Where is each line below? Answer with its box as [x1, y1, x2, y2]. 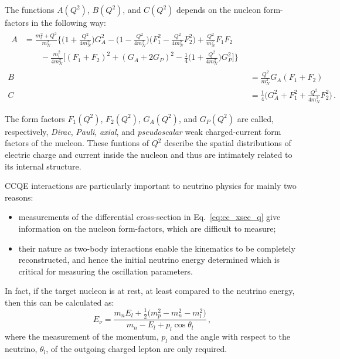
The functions [5, 4, 55, 15]
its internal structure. [5, 160, 81, 172]
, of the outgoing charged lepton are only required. [46, 343, 227, 355]
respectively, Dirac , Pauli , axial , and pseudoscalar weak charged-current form [5, 125, 281, 137]
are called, [237, 112, 274, 124]
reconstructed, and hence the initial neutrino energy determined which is [18, 253, 280, 266]
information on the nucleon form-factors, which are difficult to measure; [18, 222, 276, 234]
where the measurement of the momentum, [5, 330, 159, 343]
